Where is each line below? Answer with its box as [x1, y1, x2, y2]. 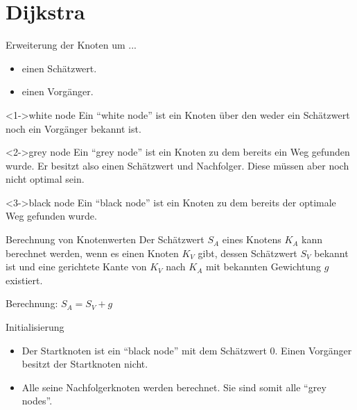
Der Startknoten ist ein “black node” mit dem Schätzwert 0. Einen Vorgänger [21, 343, 352, 357]
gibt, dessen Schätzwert [198, 245, 297, 260]
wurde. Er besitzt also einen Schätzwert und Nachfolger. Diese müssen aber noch [6, 158, 349, 172]
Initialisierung [6, 320, 64, 334]
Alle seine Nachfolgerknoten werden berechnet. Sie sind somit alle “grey [21, 379, 326, 394]
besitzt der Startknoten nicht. [21, 356, 148, 371]
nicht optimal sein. [6, 172, 85, 186]
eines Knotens [222, 232, 281, 247]
